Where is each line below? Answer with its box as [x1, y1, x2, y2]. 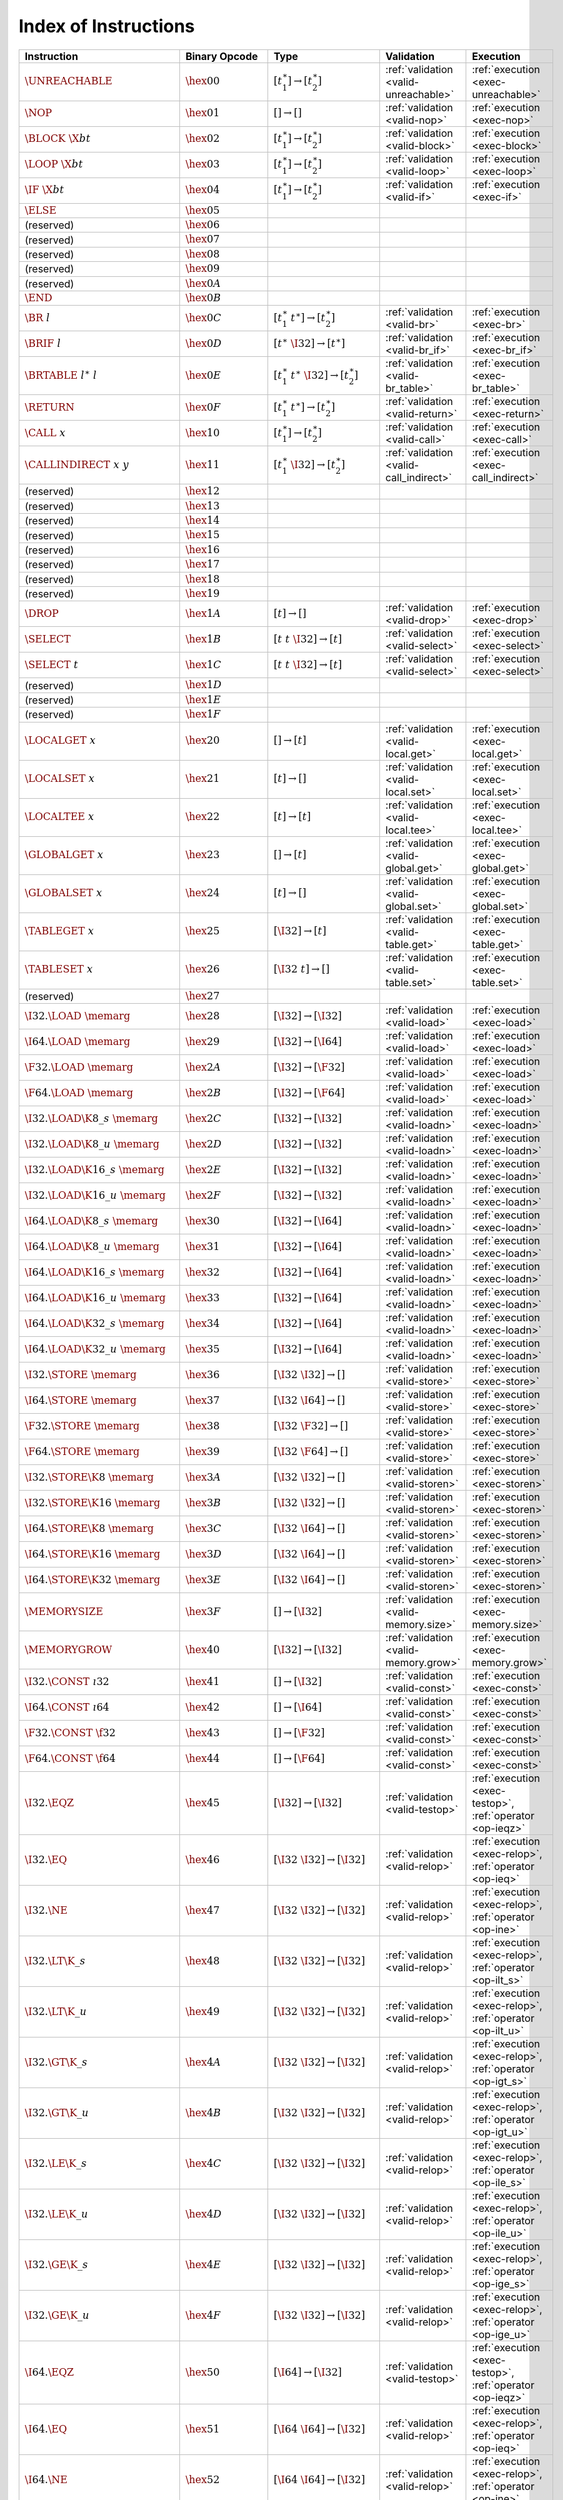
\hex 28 [185, 1009, 220, 1022]
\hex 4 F [185, 2308, 222, 2322]
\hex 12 [185, 485, 220, 498]
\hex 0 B [185, 291, 222, 304]
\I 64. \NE [24, 2473, 68, 2486]
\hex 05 [185, 203, 220, 217]
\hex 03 [185, 158, 220, 171]
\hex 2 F [185, 1188, 222, 1202]
